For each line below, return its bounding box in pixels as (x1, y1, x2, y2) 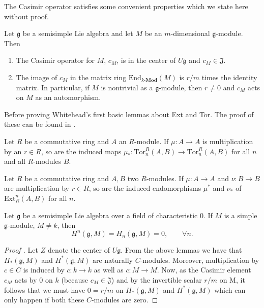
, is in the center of (116, 55, 176, 65)
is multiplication (202, 135, 253, 146)
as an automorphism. (35, 92, 101, 102)
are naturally (92, 254, 133, 265)
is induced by (23, 264, 65, 275)
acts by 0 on (15, 274, 53, 285)
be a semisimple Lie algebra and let (22, 28, 133, 39)
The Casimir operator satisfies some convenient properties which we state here (4, 1, 248, 11)
